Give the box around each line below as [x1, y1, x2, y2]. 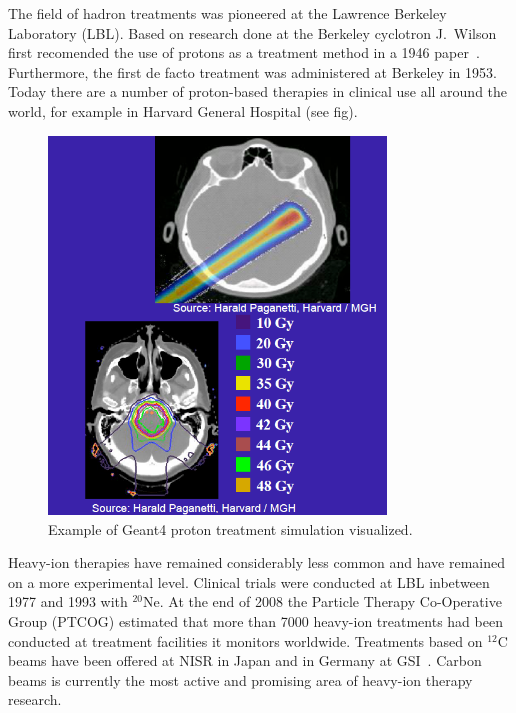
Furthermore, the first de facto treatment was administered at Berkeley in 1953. [8, 61, 497, 82]
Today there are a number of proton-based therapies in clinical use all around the [8, 81, 508, 102]
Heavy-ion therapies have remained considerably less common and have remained [8, 552, 506, 573]
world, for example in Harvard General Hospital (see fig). [8, 100, 358, 121]
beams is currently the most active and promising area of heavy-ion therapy [8, 669, 473, 690]
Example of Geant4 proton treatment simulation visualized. [48, 518, 413, 539]
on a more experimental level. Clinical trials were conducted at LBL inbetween [8, 571, 490, 592]
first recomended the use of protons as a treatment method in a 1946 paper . [8, 42, 480, 63]
